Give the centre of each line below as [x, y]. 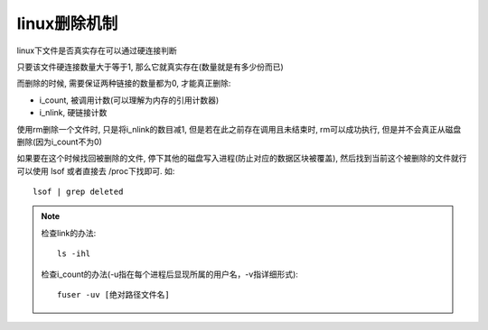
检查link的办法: [69, 233]
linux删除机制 [67, 23]
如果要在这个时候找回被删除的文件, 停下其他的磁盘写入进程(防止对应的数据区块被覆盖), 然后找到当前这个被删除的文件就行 [242, 159]
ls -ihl [74, 254]
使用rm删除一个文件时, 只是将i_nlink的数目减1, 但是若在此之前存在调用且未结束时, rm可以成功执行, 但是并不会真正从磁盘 [239, 129]
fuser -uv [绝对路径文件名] [114, 295]
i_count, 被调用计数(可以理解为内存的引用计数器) [129, 100]
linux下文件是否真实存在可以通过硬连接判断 [97, 50]
